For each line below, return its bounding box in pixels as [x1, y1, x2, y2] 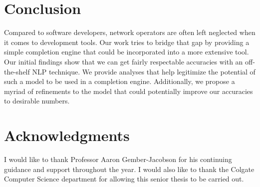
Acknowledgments [4, 125, 130, 145]
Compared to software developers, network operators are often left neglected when [4, 27, 256, 37]
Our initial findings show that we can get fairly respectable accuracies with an [4, 56, 243, 66]
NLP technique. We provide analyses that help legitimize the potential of [32, 66, 256, 76]
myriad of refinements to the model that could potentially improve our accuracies [4, 85, 253, 96]
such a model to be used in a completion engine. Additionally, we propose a [4, 76, 235, 86]
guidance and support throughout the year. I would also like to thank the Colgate [4, 163, 255, 174]
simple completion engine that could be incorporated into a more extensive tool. [4, 46, 249, 57]
